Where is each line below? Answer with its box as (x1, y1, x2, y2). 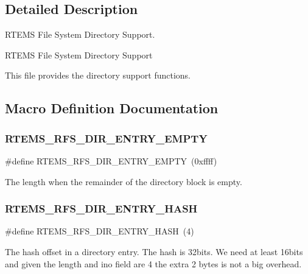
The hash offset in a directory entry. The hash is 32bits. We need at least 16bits (5, 245, 303, 258)
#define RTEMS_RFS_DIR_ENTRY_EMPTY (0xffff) (5, 154, 217, 167)
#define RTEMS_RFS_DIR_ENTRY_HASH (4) (5, 225, 194, 237)
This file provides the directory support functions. (5, 69, 191, 82)
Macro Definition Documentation (5, 99, 219, 118)
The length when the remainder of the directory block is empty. (5, 175, 242, 188)
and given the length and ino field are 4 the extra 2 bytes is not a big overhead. (5, 257, 302, 270)
